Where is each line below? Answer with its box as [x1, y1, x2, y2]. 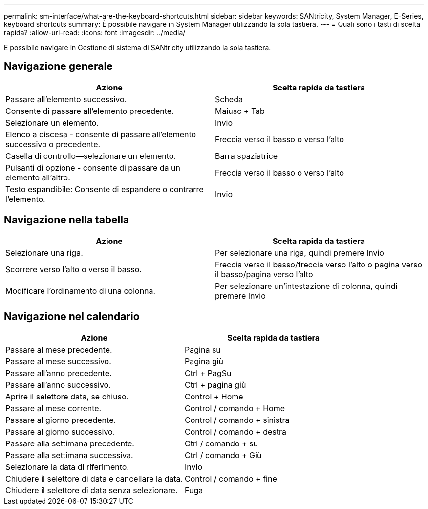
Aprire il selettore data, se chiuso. [5, 391, 129, 401]
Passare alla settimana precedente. [5, 438, 134, 448]
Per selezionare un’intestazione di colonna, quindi [215, 281, 398, 291]
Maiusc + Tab [215, 106, 265, 116]
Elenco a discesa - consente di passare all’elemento [5, 129, 196, 139]
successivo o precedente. [5, 139, 101, 149]
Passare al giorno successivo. [5, 426, 115, 437]
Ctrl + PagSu [185, 368, 232, 378]
